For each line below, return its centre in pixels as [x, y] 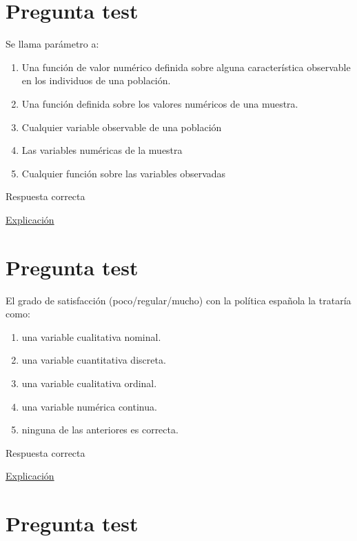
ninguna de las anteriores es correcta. [100, 430]
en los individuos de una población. [96, 80]
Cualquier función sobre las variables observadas [124, 173]
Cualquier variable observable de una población [122, 127]
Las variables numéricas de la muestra [102, 150]
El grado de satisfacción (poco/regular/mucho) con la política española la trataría [178, 300]
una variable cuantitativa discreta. [94, 360]
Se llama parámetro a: [52, 44]
